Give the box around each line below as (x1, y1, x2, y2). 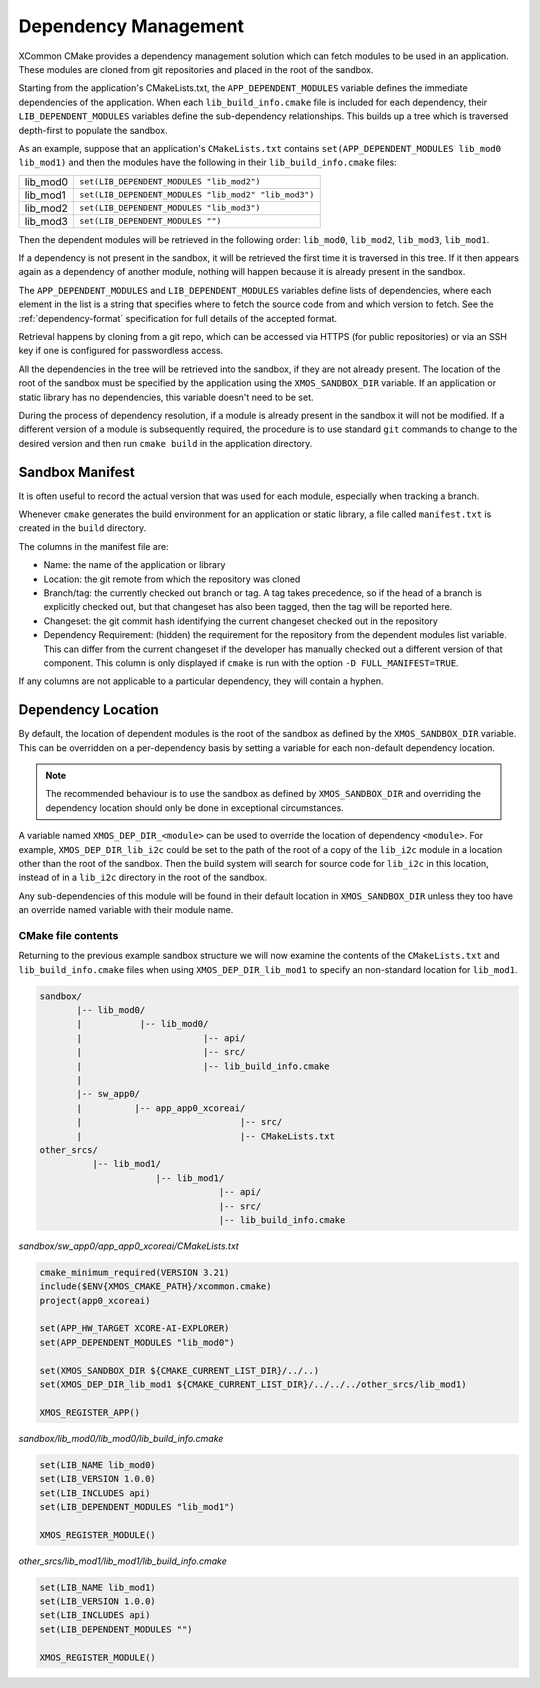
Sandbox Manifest (18, 463, 135, 480)
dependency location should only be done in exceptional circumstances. (45, 801, 344, 814)
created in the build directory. (18, 522, 147, 534)
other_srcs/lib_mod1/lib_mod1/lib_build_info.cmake (18, 1555, 227, 1567)
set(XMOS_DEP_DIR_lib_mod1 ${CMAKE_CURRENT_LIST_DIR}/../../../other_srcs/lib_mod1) (39, 1379, 467, 1390)
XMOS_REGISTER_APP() (39, 1406, 140, 1418)
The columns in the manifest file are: (18, 540, 169, 552)
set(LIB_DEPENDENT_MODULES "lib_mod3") (79, 203, 261, 214)
